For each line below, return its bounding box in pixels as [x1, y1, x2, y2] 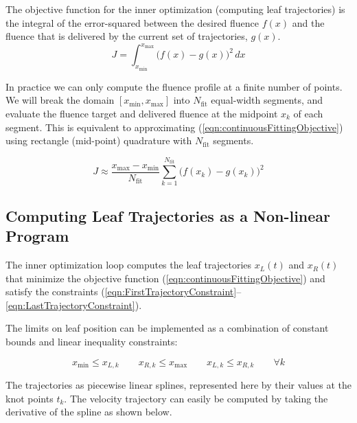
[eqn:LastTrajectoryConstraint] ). [5, 297, 142, 312]
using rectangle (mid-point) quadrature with [5, 133, 192, 148]
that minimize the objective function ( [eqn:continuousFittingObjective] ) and [5, 271, 325, 285]
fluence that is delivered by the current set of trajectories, [5, 29, 248, 43]
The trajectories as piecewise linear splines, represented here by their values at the [5, 378, 352, 392]
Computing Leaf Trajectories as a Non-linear [5, 205, 331, 226]
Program [5, 225, 69, 247]
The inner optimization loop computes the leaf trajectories [5, 258, 252, 272]
